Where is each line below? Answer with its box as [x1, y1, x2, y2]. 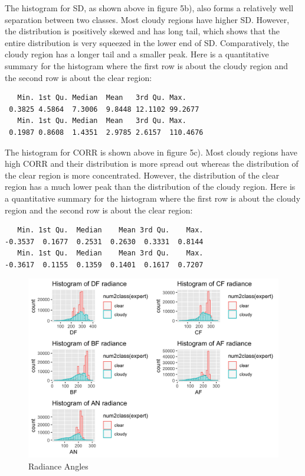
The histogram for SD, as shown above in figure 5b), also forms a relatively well [5, 2, 294, 14]
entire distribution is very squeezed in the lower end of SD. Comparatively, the [5, 36, 289, 48]
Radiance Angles [28, 459, 88, 472]
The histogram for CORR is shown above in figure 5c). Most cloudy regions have [5, 145, 297, 158]
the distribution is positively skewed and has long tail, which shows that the [5, 25, 280, 37]
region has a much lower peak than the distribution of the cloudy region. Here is [5, 180, 296, 193]
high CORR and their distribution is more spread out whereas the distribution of [5, 157, 299, 170]
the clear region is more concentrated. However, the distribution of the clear [5, 169, 280, 181]
